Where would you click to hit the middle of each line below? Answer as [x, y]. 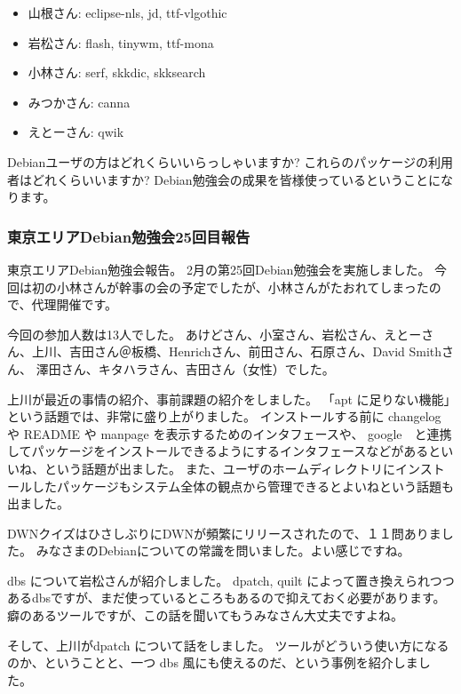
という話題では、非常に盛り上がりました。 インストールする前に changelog [224, 416]
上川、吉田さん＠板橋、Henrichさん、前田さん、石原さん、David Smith [237, 351]
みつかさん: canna [79, 102]
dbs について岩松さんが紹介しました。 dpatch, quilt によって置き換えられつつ [231, 580]
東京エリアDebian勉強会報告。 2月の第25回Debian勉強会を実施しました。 [219, 269]
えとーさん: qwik [76, 132]
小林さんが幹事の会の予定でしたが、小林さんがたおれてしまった [242, 287]
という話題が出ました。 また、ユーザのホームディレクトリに [219, 468]
